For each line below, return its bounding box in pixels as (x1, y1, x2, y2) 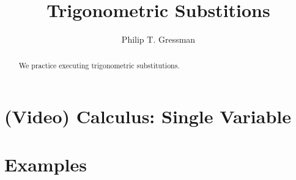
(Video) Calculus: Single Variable (4, 104, 291, 129)
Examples (4, 151, 87, 176)
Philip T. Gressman (121, 33, 196, 46)
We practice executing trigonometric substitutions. (18, 60, 180, 70)
